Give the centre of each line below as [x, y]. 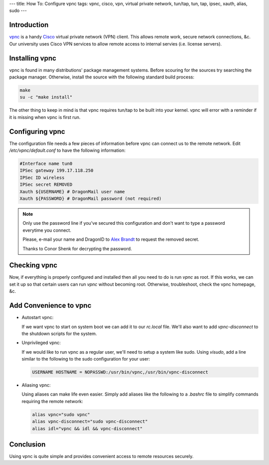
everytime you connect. [47, 230]
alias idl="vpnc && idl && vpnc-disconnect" [87, 429]
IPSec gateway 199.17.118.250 [57, 171]
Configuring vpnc [37, 132]
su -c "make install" [46, 97]
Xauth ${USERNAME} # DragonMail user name [72, 192]
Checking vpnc [33, 265]
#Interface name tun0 [46, 164]
